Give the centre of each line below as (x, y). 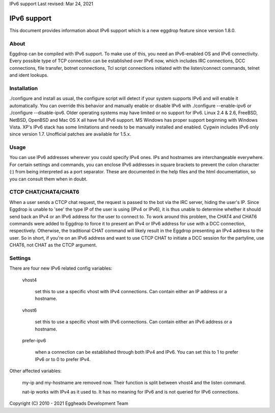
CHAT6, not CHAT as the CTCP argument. (53, 245)
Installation (24, 88)
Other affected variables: (36, 371)
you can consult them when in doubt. (48, 179)
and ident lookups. (29, 75)
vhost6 (30, 310)
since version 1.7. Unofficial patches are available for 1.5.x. (70, 134)
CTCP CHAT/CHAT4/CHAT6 (44, 192)
